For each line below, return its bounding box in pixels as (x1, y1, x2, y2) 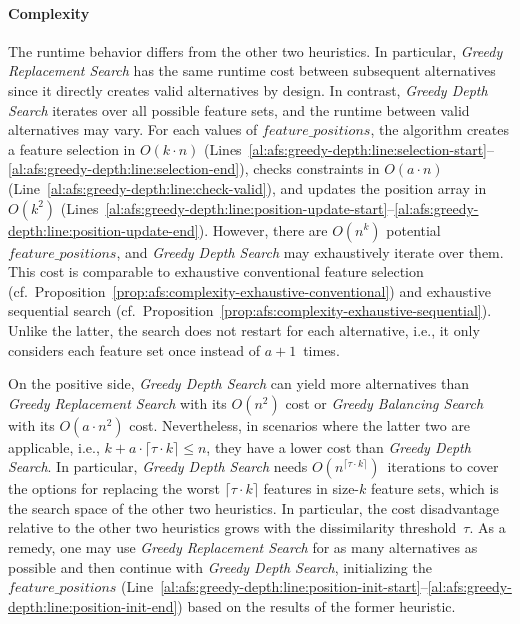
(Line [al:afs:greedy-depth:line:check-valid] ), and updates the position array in (8, 177, 487, 198)
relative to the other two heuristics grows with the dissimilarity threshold (8, 517, 457, 538)
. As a (469, 517, 506, 538)
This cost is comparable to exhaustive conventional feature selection (8, 261, 424, 282)
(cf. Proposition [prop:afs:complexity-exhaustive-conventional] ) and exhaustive (8, 280, 491, 301)
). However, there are (198, 219, 328, 240)
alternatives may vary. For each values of (8, 119, 258, 140)
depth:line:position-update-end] (8, 219, 199, 240)
